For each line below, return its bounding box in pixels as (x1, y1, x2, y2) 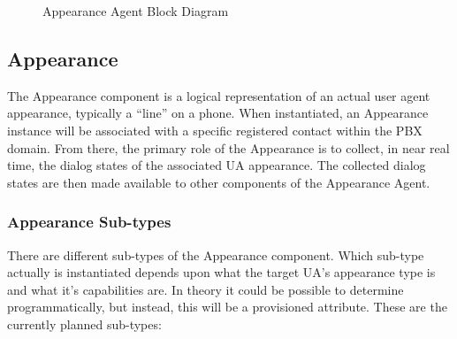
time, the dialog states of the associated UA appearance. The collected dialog (7, 156, 426, 174)
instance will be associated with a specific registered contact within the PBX (7, 120, 423, 139)
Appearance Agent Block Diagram (42, 2, 229, 19)
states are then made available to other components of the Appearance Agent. (7, 173, 430, 191)
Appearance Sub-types (7, 211, 171, 233)
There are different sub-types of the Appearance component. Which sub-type (7, 245, 424, 264)
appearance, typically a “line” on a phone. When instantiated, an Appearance (7, 104, 429, 122)
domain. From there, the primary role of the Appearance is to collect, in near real (7, 138, 450, 157)
